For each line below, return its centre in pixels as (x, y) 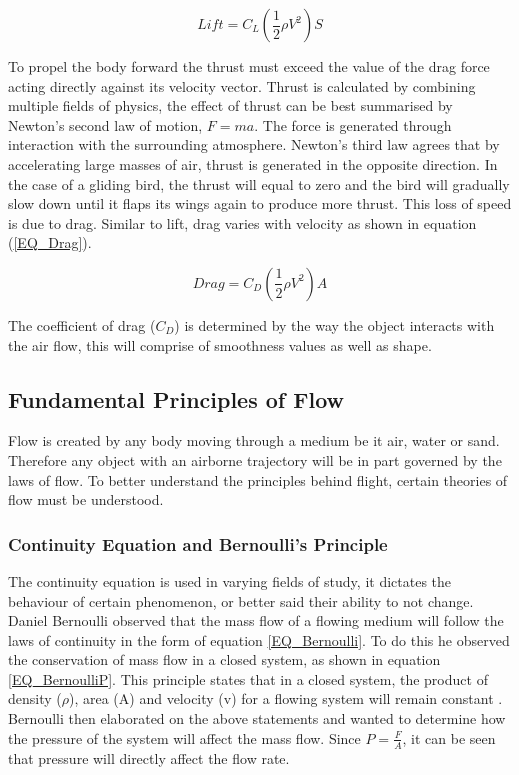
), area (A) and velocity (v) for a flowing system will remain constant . (286, 698)
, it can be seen (449, 737)
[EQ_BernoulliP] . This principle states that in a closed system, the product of (248, 678)
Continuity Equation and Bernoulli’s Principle (198, 543)
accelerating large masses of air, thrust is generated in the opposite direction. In (253, 163)
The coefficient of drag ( (82, 324)
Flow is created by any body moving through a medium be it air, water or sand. (254, 440)
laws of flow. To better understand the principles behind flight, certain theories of (258, 479)
